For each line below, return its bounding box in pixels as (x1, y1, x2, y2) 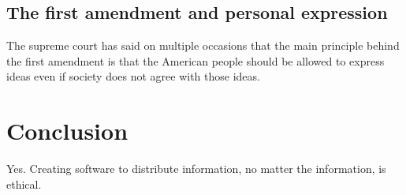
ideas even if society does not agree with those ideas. (6, 68, 260, 84)
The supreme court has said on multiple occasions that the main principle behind (6, 37, 400, 54)
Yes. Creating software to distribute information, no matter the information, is (6, 160, 386, 177)
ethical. (6, 175, 42, 192)
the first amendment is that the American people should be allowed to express (6, 52, 385, 69)
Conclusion (6, 114, 129, 147)
